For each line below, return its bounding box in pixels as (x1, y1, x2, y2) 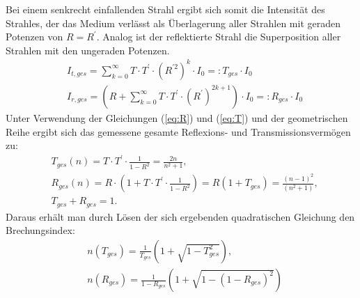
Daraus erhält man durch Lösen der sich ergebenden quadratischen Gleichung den (6, 209, 355, 223)
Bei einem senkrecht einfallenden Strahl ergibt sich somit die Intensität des (6, 2, 325, 16)
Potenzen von (6, 29, 63, 44)
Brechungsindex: (6, 223, 75, 237)
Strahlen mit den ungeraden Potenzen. (6, 42, 170, 57)
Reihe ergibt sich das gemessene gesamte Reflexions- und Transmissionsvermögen (6, 124, 351, 139)
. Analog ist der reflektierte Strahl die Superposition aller (96, 29, 341, 44)
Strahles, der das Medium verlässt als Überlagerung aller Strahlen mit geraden (6, 15, 341, 30)
